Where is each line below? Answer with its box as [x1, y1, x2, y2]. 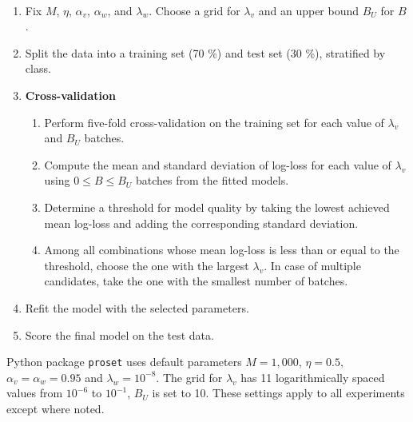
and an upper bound [258, 2, 359, 18]
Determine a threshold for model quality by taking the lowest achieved [44, 198, 390, 215]
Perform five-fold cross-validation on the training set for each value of [44, 113, 384, 130]
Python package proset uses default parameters [6, 353, 242, 370]
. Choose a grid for [149, 2, 240, 18]
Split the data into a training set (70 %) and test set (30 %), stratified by [25, 44, 386, 61]
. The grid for [156, 368, 223, 385]
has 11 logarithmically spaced [240, 368, 385, 385]
